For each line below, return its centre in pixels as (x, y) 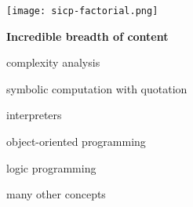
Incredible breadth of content (87, 36)
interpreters (34, 115)
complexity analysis (53, 62)
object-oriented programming (76, 142)
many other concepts (56, 194)
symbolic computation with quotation (97, 88)
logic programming (51, 167)
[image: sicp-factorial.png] (82, 11)
